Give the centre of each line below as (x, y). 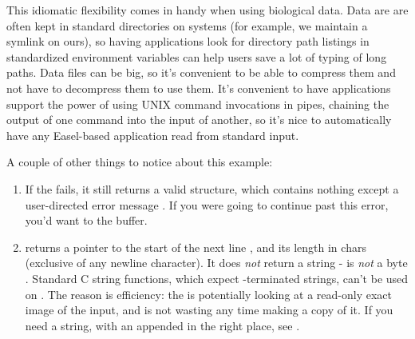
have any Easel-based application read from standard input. (153, 135)
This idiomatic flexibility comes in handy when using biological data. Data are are (207, 10)
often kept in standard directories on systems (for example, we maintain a (187, 25)
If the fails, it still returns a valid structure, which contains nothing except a (212, 188)
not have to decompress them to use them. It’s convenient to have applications (199, 88)
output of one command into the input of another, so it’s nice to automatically (199, 120)
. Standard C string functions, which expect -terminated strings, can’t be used (217, 278)
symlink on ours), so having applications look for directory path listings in (188, 41)
